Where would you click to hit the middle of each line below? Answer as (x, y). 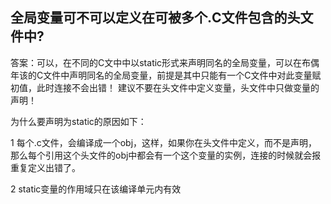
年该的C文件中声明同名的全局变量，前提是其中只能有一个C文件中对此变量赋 (166, 75)
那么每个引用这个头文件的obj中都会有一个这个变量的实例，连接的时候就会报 (166, 155)
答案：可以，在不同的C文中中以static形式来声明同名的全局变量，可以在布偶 (165, 62)
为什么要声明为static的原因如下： (78, 121)
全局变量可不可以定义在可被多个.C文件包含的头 (155, 18)
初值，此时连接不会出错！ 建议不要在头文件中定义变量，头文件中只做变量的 (165, 87)
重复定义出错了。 (45, 167)
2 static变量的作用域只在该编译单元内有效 (96, 189)
